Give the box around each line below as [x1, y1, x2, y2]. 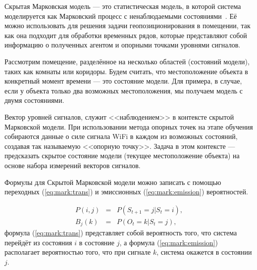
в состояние [79, 237, 115, 247]
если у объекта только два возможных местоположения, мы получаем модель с [4, 85, 243, 95]
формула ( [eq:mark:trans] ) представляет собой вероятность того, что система [4, 227, 237, 238]
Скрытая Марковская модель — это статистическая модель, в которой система [4, 1, 241, 11]
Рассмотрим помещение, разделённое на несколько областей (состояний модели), [4, 56, 250, 66]
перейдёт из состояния [4, 237, 72, 247]
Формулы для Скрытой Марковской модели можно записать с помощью [4, 177, 221, 187]
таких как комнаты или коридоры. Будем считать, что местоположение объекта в [4, 66, 248, 76]
